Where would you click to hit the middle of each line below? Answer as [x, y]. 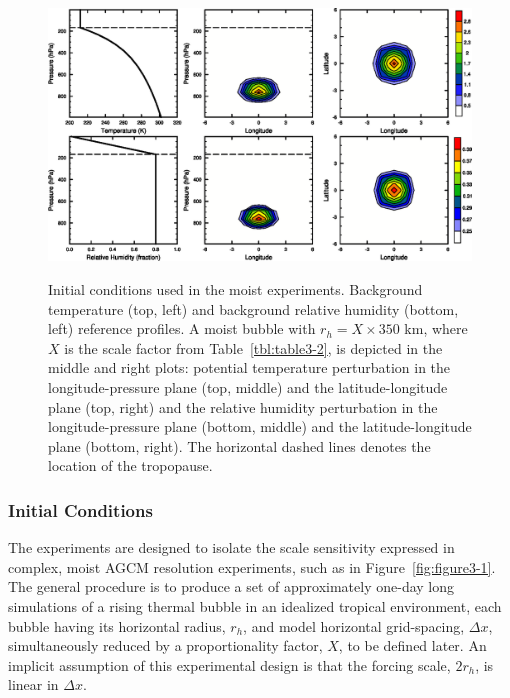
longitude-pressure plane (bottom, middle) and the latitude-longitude [260, 426]
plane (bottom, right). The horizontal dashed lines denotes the [239, 445]
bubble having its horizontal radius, [117, 625]
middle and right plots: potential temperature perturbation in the [249, 367]
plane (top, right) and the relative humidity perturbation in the [243, 406]
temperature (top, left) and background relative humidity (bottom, [253, 308]
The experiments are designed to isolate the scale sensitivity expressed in [231, 547]
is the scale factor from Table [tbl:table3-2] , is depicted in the [253, 347]
